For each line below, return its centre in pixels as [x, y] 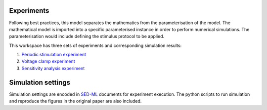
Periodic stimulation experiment [54, 55]
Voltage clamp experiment [48, 61]
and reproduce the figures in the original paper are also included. [75, 101]
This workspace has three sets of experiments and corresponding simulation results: [95, 45]
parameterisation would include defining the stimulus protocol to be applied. [87, 37]
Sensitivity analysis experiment [53, 68]
